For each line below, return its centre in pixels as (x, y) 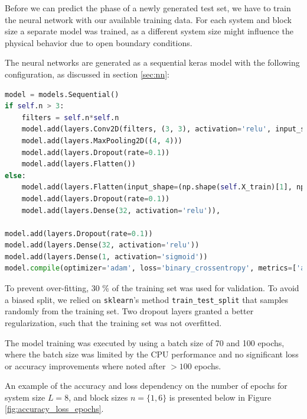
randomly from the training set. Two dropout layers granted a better (129, 311)
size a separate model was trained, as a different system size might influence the (149, 31)
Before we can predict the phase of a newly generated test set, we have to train (148, 8)
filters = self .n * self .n (70, 117)
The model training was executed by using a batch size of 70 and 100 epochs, (145, 342)
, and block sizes (98, 397)
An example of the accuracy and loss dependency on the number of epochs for (146, 386)
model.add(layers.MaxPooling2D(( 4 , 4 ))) (102, 141)
